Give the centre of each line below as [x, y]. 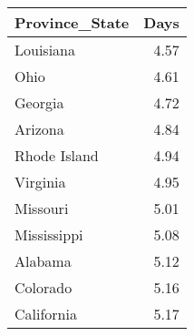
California [46, 314]
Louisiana [45, 50]
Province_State [72, 22]
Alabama [43, 261]
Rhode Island [57, 155]
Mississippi [49, 234]
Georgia [39, 102]
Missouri [42, 208]
